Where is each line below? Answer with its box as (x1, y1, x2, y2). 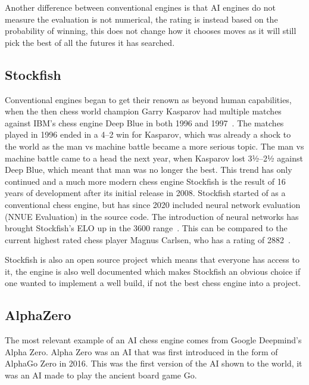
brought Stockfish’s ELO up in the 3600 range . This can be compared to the (5, 222, 288, 234)
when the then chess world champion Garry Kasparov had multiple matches (5, 105, 282, 117)
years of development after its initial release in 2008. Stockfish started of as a (5, 187, 286, 199)
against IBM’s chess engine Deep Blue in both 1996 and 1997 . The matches (5, 116, 284, 129)
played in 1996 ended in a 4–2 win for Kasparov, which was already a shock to (5, 128, 291, 141)
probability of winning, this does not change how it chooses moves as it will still (5, 24, 296, 37)
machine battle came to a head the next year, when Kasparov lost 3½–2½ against (5, 151, 303, 164)
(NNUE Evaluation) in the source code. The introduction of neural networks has (5, 210, 299, 222)
